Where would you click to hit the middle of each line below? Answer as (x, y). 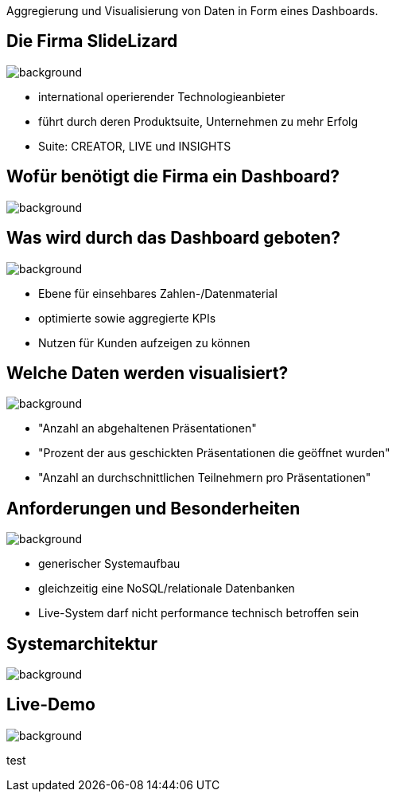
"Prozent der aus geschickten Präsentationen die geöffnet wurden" (214, 453)
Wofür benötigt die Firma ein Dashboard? (173, 177)
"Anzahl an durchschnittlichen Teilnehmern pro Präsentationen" (205, 478)
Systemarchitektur (82, 643)
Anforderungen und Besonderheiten (153, 508)
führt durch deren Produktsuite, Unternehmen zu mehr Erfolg (198, 121)
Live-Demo (51, 705)
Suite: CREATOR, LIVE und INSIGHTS (135, 146)
